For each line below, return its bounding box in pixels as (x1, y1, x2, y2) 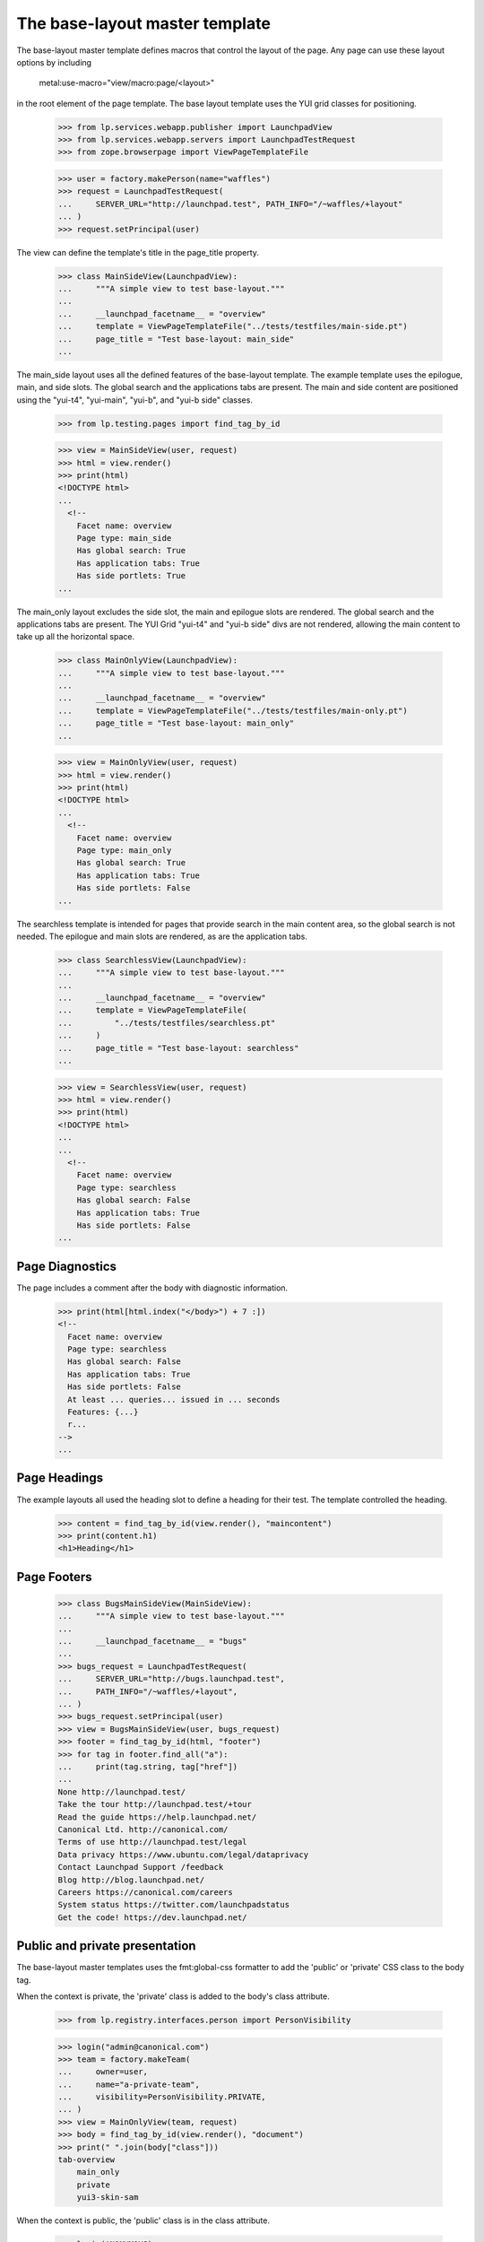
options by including (16, 56, 92, 67)
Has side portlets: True (76, 570, 186, 581)
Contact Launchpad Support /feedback (57, 1862, 224, 1873)
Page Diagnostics (16, 1258, 117, 1273)
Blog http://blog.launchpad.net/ (57, 1874, 205, 1885)
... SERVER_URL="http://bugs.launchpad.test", (57, 1673, 286, 1684)
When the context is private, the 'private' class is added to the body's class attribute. (16, 1991, 331, 2002)
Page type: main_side (76, 534, 172, 543)
